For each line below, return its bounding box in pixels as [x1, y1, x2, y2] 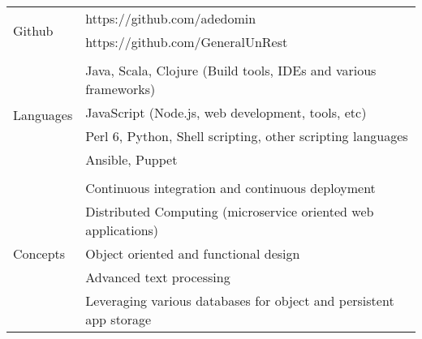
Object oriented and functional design [85, 244, 300, 263]
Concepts [13, 244, 66, 263]
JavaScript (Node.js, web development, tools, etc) [85, 103, 367, 122]
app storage [85, 310, 152, 328]
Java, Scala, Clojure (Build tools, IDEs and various [85, 61, 377, 79]
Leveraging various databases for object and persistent [85, 291, 394, 310]
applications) [85, 221, 159, 239]
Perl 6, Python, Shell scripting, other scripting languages [85, 127, 408, 145]
